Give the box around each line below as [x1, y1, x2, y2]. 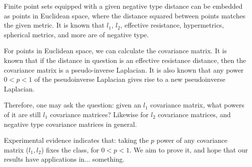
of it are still [4, 109, 41, 119]
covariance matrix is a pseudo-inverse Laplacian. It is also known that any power [4, 64, 244, 75]
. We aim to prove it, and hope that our [129, 144, 248, 154]
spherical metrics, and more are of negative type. [4, 29, 149, 39]
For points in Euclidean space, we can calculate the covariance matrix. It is [4, 46, 227, 56]
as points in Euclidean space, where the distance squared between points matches [4, 10, 246, 20]
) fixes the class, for [41, 144, 99, 154]
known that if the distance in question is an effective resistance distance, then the [4, 55, 246, 65]
